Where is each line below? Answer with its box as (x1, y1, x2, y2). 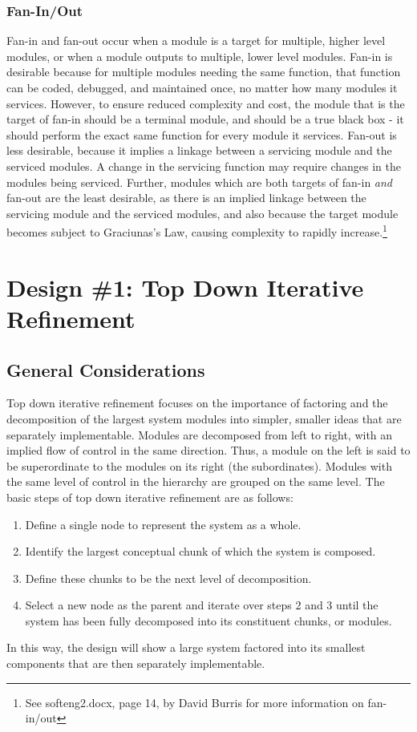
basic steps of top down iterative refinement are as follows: (6, 488, 294, 505)
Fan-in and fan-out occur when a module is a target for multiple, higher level (6, 32, 386, 49)
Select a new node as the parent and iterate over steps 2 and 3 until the (25, 597, 379, 613)
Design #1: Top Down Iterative (6, 270, 364, 303)
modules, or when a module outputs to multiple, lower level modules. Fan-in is (6, 47, 393, 64)
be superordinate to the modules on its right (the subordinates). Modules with (6, 457, 392, 474)
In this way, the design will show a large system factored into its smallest (6, 639, 366, 656)
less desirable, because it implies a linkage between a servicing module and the (6, 142, 392, 159)
